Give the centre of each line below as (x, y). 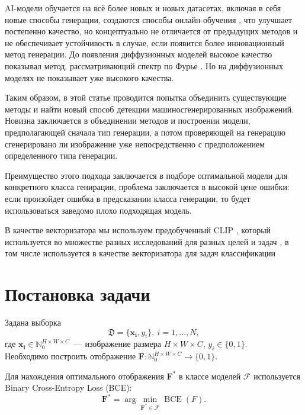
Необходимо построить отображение (70, 356)
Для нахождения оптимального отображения (84, 376)
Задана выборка (33, 322)
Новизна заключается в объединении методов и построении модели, (128, 120)
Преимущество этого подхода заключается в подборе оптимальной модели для (146, 175)
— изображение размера (118, 344)
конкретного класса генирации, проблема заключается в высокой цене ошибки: (147, 187)
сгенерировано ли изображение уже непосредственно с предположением (135, 144)
